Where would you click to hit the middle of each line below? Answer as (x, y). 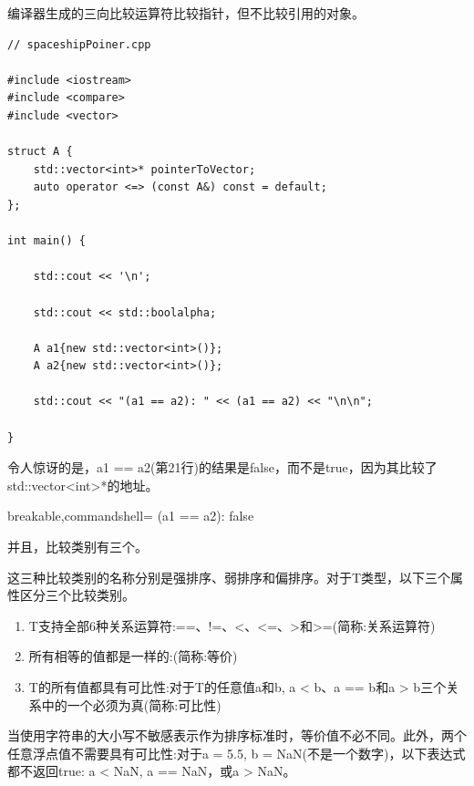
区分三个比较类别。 (77, 595)
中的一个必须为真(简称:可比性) (131, 704)
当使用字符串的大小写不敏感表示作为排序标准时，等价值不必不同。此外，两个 (237, 735)
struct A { (40, 152)
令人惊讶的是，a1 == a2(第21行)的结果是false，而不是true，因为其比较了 (222, 467)
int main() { (46, 241)
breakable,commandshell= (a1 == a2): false (131, 516)
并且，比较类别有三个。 (77, 547)
